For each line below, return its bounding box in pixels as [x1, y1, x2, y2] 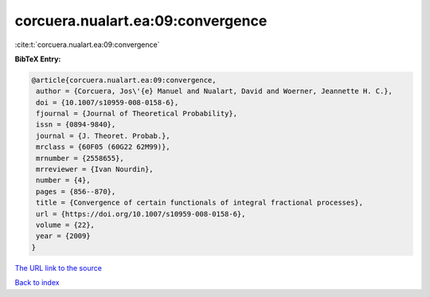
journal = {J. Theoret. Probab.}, [36, 131, 170, 140]
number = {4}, [36, 176, 91, 185]
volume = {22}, [36, 221, 96, 229]
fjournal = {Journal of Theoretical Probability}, [36, 109, 238, 119]
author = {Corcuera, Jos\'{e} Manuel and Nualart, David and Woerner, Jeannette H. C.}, [36, 87, 393, 96]
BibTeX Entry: [14, 54, 61, 64]
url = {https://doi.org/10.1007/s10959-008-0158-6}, [36, 209, 246, 218]
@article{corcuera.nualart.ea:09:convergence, [31, 76, 217, 84]
